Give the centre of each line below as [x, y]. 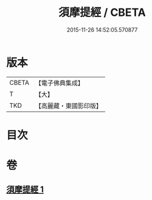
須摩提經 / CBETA [102, 12]
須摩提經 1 [25, 190]
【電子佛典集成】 [59, 83]
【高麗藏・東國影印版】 [68, 105]
